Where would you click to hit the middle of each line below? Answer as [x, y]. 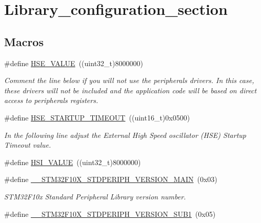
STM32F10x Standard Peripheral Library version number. [95, 196]
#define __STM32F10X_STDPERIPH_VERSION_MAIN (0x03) [111, 179]
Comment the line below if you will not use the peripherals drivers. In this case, [129, 80]
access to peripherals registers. [51, 100]
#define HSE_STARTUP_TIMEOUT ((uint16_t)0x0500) [97, 117]
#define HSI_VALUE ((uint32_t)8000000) [73, 162]
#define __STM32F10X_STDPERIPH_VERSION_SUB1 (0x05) [110, 214]
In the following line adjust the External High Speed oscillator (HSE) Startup [125, 135]
